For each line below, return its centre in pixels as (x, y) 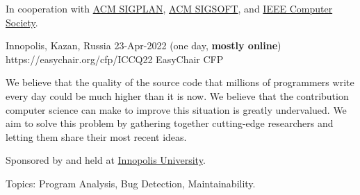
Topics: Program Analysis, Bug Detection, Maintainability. (131, 183)
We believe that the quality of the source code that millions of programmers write (180, 82)
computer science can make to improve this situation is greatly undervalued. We (176, 109)
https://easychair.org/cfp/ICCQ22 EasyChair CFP (115, 59)
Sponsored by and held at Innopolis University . (106, 160)
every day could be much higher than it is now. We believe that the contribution (177, 95)
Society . (22, 22)
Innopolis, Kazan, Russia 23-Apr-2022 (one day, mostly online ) (144, 45)
